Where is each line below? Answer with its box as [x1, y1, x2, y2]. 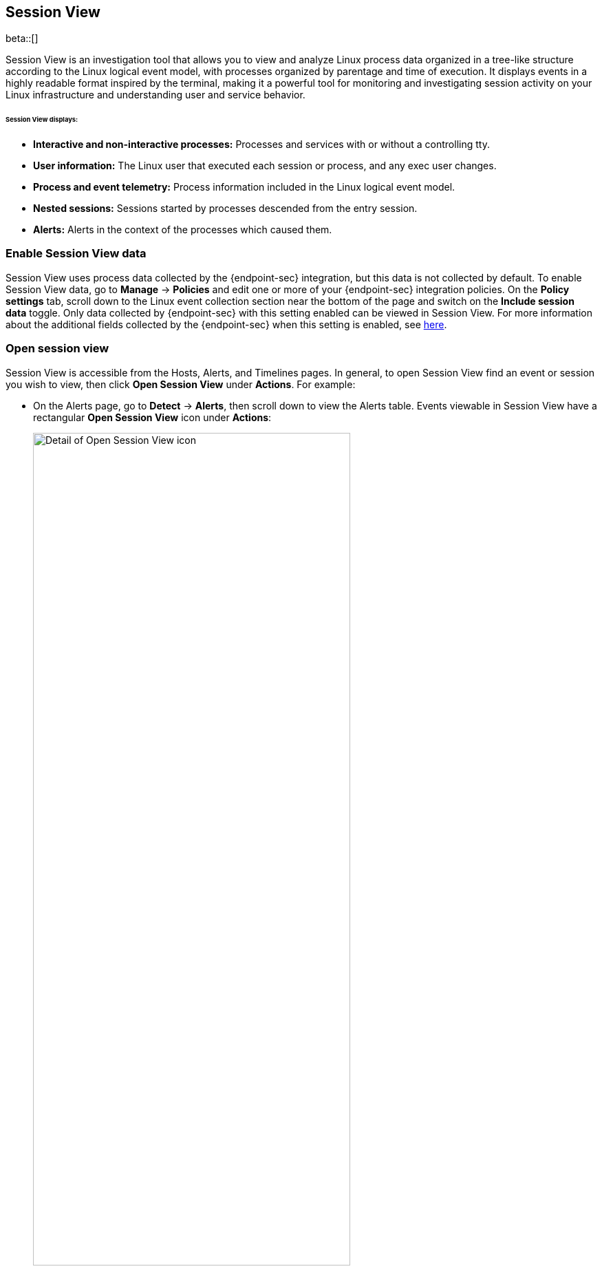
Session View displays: [6, 116, 78, 124]
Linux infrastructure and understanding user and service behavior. [6, 89, 305, 101]
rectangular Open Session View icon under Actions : [33, 411, 272, 423]
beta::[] [6, 32, 39, 45]
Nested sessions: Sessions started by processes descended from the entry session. [33, 202, 418, 215]
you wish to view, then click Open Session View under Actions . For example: [6, 378, 356, 390]
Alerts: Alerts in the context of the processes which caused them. [33, 224, 332, 236]
